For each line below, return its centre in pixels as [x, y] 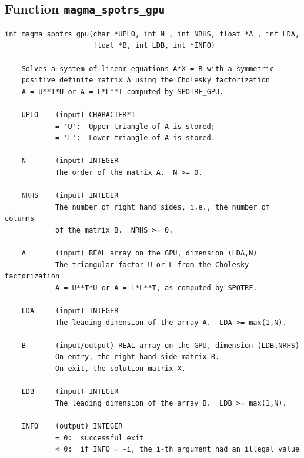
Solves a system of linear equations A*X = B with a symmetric [148, 69]
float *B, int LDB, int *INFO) [154, 46]
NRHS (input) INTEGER [70, 196]
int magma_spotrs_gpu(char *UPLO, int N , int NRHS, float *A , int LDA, [152, 34]
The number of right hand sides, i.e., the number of [163, 207]
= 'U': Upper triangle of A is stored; [135, 126]
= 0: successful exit [99, 438]
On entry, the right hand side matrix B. [137, 357]
